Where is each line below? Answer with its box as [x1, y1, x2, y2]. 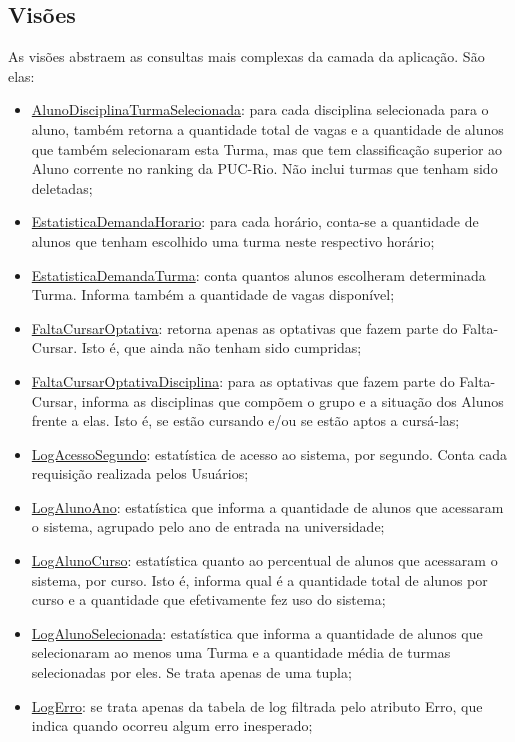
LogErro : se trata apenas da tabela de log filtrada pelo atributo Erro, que [31, 695, 483, 716]
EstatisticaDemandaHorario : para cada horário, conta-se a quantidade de [31, 211, 479, 232]
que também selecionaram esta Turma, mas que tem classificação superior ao [31, 138, 503, 159]
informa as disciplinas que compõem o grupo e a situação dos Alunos [81, 390, 504, 411]
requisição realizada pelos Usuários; [31, 463, 249, 484]
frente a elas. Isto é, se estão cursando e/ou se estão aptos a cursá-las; [31, 410, 460, 431]
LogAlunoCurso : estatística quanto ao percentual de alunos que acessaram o [31, 550, 498, 571]
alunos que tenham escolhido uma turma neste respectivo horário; [31, 230, 435, 251]
